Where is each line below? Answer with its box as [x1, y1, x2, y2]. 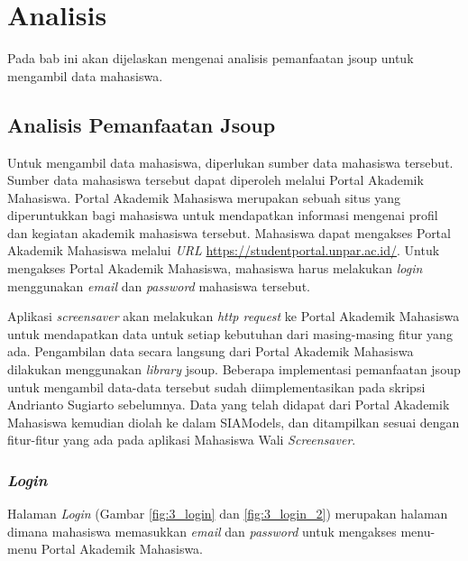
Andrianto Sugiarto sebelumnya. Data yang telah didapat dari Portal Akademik [7, 395, 450, 414]
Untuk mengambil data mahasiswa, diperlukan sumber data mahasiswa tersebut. [7, 152, 454, 171]
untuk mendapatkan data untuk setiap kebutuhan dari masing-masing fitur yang [7, 324, 453, 343]
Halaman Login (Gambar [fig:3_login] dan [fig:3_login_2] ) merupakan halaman [7, 504, 448, 523]
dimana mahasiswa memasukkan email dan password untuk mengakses [7, 521, 397, 540]
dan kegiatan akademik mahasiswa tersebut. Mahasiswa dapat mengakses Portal [7, 223, 451, 242]
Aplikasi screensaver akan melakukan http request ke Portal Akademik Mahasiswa [7, 307, 460, 326]
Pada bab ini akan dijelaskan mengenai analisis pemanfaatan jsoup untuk [7, 49, 414, 68]
